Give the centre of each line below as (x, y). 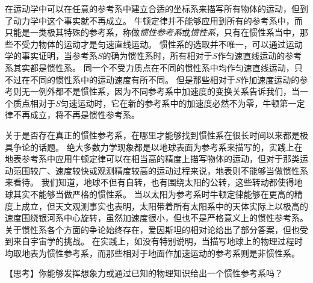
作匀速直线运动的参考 (260, 56)
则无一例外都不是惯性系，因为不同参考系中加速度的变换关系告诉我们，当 (156, 91)
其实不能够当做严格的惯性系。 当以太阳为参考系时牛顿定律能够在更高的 (153, 194)
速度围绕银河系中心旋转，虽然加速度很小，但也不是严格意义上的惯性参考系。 (156, 218)
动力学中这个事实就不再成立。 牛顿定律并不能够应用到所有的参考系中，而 (158, 20)
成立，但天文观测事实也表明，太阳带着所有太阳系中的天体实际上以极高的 (165, 206)
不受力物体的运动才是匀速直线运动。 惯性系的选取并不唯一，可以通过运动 (158, 44)
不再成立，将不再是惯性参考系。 (76, 115)
